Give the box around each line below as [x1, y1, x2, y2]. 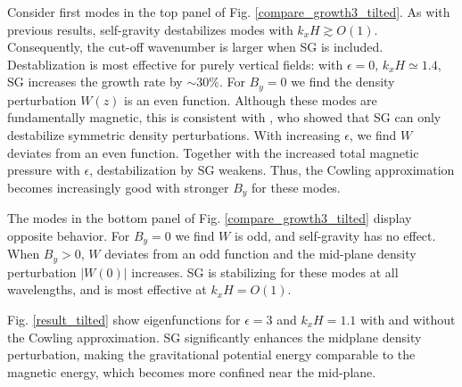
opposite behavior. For [7, 226, 130, 244]
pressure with [7, 161, 80, 179]
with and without [359, 309, 456, 328]
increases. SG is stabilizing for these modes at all [131, 262, 399, 281]
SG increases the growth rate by [7, 72, 183, 91]
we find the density [291, 72, 395, 91]
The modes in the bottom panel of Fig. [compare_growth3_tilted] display [7, 209, 412, 227]
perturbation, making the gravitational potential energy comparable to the [7, 345, 416, 364]
